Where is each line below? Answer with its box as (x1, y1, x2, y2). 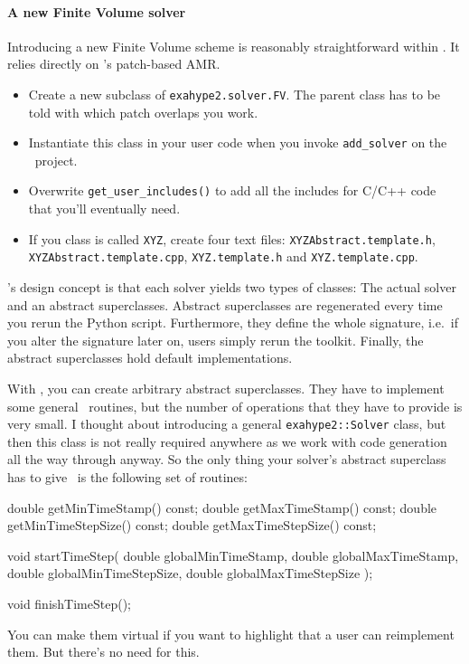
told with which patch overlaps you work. (28, 102, 258, 121)
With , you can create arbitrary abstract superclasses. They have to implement (7, 379, 445, 398)
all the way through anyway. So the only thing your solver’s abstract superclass (7, 450, 446, 469)
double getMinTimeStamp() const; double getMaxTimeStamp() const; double (7, 498, 437, 517)
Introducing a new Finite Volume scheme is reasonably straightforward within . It (7, 36, 460, 55)
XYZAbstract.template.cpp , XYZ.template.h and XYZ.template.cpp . (28, 247, 418, 266)
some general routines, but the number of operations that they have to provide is (7, 396, 463, 415)
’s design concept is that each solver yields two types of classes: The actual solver (7, 278, 456, 297)
